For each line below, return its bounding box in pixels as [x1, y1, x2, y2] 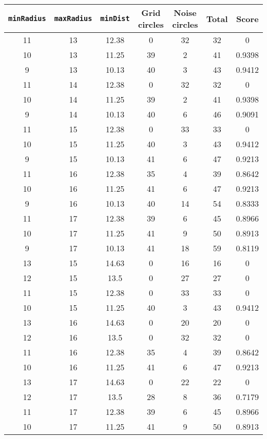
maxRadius [54, 14, 92, 23]
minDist [100, 14, 130, 23]
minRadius [8, 14, 46, 23]
